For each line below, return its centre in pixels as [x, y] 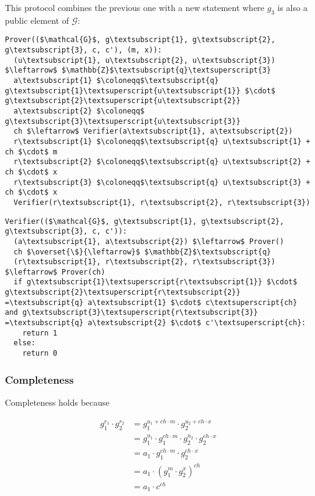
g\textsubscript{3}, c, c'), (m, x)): [83, 50]
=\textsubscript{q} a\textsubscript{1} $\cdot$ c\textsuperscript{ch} [151, 302]
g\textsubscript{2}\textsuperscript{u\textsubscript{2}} [123, 101]
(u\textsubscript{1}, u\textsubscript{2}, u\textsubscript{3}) [144, 60]
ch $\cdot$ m [31, 152]
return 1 [40, 333]
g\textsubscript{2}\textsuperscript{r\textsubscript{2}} [123, 293]
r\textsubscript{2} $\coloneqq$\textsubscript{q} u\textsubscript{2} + [162, 162]
